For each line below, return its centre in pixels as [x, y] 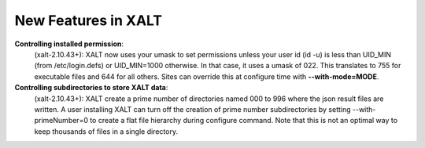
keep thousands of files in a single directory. [106, 131]
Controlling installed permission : [69, 44]
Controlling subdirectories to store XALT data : [91, 88]
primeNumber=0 [61, 121]
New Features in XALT [89, 20]
